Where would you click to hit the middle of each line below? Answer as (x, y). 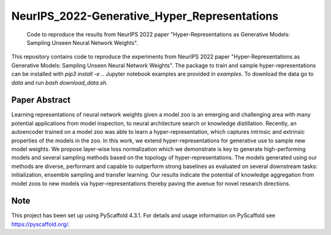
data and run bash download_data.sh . (60, 82)
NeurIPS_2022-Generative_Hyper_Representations (145, 16)
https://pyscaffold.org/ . (40, 224)
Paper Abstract (41, 100)
